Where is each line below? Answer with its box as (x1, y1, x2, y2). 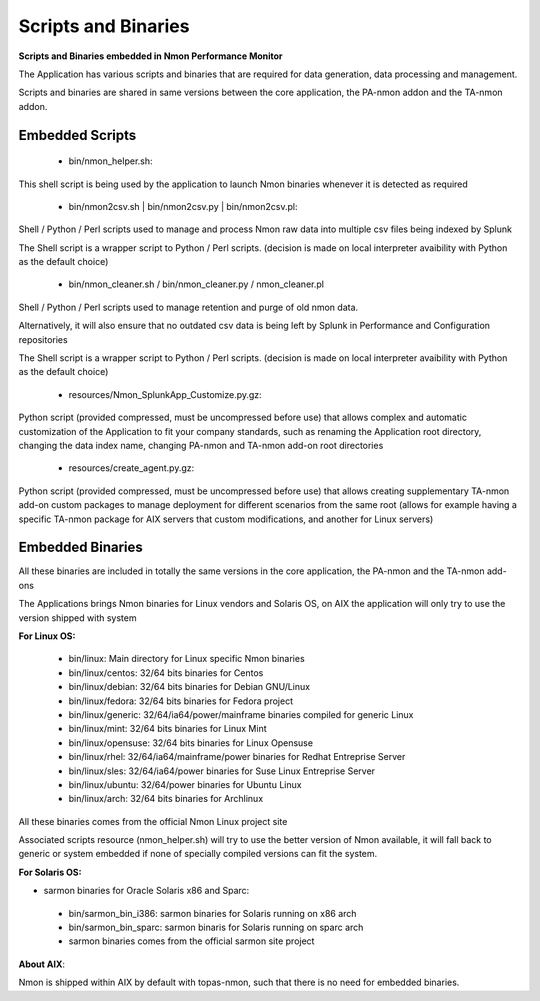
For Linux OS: (18, 630, 76, 642)
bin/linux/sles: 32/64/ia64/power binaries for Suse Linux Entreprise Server (68, 765, 375, 777)
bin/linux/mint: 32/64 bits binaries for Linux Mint (68, 723, 267, 735)
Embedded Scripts (18, 126, 137, 144)
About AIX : (18, 958, 65, 970)
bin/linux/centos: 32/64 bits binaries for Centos (68, 666, 264, 679)
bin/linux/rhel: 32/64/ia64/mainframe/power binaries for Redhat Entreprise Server (68, 751, 406, 763)
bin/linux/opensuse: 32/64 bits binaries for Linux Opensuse (68, 736, 314, 749)
